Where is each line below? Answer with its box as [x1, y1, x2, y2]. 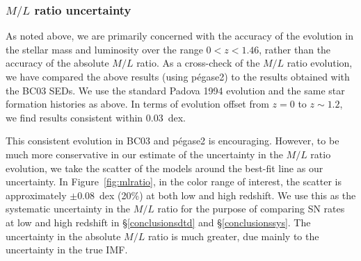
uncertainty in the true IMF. [6, 242, 128, 257]
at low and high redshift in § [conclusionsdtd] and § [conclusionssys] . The [6, 215, 311, 230]
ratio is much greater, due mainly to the [147, 228, 319, 243]
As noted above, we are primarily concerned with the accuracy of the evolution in [6, 28, 353, 43]
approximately [6, 187, 67, 202]
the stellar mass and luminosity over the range [6, 42, 203, 56]
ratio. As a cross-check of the [136, 56, 260, 70]
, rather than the [259, 42, 331, 56]
